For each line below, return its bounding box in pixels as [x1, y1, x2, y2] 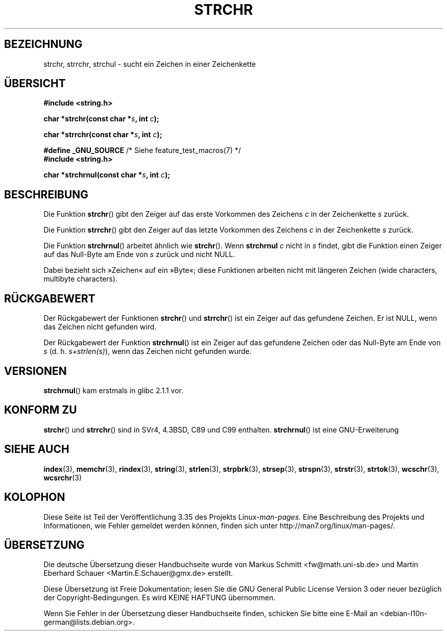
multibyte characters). [43, 274, 118, 284]
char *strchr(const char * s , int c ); [43, 114, 159, 123]
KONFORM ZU [4, 403, 77, 417]
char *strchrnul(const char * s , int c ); [43, 170, 170, 180]
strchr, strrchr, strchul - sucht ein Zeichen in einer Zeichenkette [43, 59, 256, 68]
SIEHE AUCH [4, 443, 69, 456]
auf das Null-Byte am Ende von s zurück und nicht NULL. [43, 250, 235, 259]
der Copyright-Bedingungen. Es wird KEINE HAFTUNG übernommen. [43, 593, 276, 602]
